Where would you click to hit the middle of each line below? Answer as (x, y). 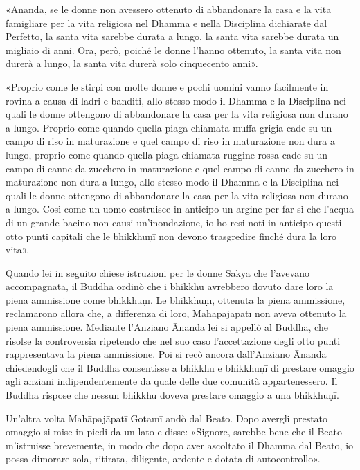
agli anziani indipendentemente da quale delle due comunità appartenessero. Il (172, 381)
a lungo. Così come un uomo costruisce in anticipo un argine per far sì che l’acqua (180, 209)
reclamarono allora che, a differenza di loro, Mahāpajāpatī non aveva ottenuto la (176, 313)
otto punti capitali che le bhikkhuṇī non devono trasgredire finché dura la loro (171, 236)
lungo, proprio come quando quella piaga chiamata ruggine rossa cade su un (167, 154)
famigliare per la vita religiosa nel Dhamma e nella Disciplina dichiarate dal (166, 22)
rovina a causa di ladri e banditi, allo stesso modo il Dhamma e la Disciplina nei (176, 100)
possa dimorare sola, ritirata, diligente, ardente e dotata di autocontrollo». (163, 459)
